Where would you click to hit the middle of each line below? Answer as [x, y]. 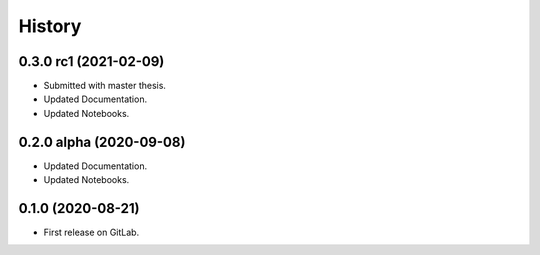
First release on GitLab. [91, 232]
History [50, 26]
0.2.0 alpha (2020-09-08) [102, 141]
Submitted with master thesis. [105, 86]
